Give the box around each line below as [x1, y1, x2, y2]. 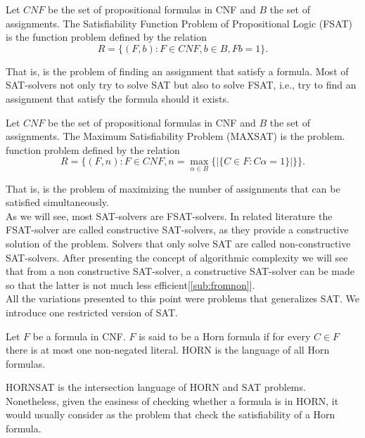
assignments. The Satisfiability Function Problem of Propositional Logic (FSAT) [6, 15, 353, 30]
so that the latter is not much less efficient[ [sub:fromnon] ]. [6, 277, 255, 292]
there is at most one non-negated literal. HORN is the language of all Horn [6, 342, 330, 357]
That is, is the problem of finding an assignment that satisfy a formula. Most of [6, 63, 349, 78]
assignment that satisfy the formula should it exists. [6, 91, 229, 105]
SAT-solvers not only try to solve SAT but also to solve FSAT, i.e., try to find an [6, 77, 357, 92]
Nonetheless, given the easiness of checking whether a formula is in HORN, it [6, 393, 339, 408]
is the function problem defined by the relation [6, 30, 207, 44]
